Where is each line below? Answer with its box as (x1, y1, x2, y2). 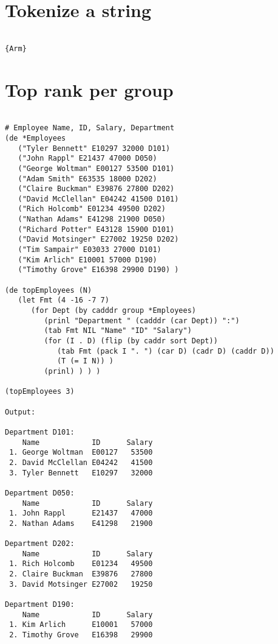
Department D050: (5, 488, 75, 497)
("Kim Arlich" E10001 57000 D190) (18, 255, 157, 264)
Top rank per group (5, 77, 174, 102)
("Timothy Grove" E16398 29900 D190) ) (18, 265, 179, 275)
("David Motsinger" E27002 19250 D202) (18, 235, 179, 244)
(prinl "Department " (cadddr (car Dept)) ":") (44, 316, 240, 325)
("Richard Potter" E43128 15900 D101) (18, 225, 175, 234)
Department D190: (5, 600, 75, 609)
